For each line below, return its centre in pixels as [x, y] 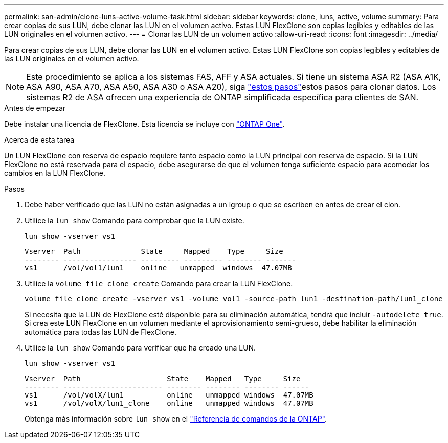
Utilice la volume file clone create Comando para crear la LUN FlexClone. [159, 283]
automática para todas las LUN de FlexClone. [100, 332]
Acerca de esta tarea [39, 140]
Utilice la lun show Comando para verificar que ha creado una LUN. [140, 348]
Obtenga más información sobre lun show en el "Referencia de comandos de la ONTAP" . [176, 419]
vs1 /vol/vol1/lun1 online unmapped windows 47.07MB [158, 268]
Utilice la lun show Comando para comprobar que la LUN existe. [135, 220]
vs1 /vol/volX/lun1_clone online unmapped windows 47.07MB [169, 403]
